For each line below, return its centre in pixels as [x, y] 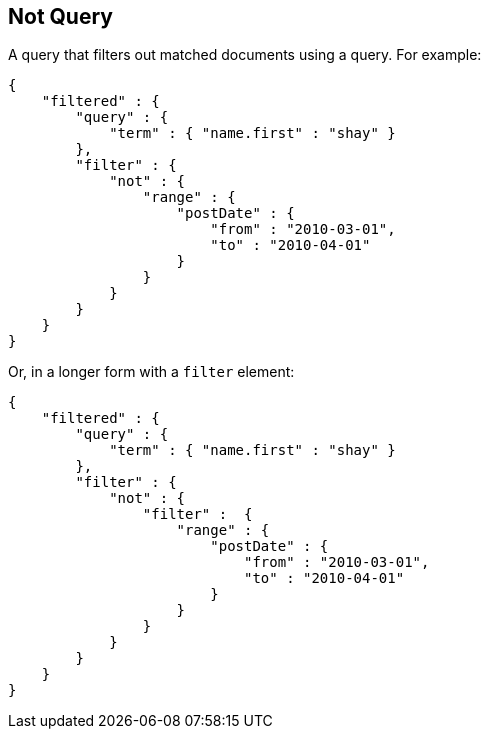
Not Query [60, 16]
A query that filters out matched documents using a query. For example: [245, 55]
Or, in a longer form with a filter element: [151, 372]
